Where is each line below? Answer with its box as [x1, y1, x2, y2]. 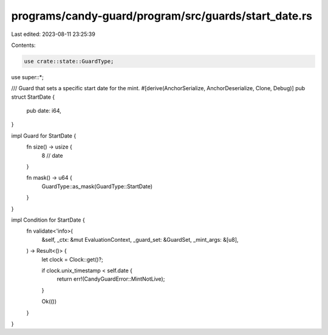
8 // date [41, 152, 63, 159]
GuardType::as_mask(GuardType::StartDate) [41, 183, 153, 190]
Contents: [11, 41, 36, 49]
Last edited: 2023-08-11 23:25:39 [11, 30, 95, 38]
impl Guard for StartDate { [11, 132, 77, 139]
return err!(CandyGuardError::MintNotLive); [56, 275, 165, 283]
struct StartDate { [11, 93, 55, 100]
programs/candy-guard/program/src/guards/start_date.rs [11, 9, 313, 23]
